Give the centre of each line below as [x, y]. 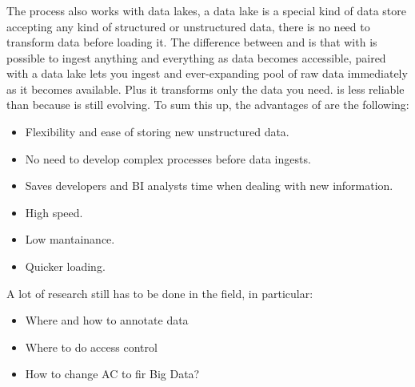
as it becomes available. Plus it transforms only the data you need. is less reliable [206, 89]
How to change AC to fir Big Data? [112, 374]
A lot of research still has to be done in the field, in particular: [160, 293]
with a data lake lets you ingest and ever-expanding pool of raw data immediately [207, 73]
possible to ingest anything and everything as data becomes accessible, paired [196, 57]
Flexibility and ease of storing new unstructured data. [157, 132]
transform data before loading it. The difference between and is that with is [192, 42]
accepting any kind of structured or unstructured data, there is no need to [188, 26]
